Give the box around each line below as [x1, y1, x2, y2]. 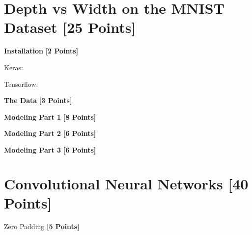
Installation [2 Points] [4, 46, 79, 56]
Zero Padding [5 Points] [4, 221, 80, 231]
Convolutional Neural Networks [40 [4, 173, 249, 193]
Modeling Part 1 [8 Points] [4, 111, 96, 122]
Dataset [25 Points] [4, 17, 136, 37]
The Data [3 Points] [4, 95, 72, 105]
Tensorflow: [4, 78, 38, 89]
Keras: [4, 62, 24, 72]
